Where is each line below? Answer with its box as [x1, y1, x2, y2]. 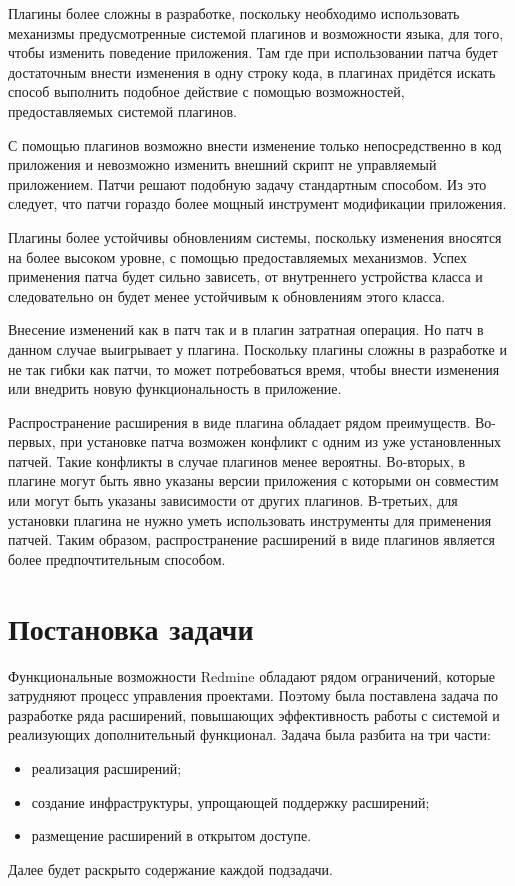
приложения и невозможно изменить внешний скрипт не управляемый [8, 154, 437, 175]
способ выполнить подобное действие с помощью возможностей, [8, 81, 405, 102]
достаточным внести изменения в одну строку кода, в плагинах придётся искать [8, 61, 496, 82]
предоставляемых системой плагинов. [8, 100, 237, 121]
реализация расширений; [31, 757, 182, 778]
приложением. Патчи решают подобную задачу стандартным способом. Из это [8, 173, 487, 194]
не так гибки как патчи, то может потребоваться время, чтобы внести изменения [8, 358, 500, 379]
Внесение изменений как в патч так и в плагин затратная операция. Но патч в [8, 319, 484, 340]
